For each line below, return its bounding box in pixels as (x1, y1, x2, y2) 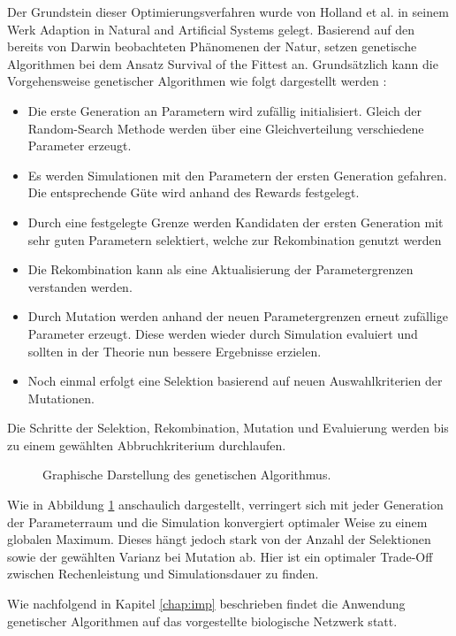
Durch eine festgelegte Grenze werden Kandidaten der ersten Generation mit (27, 212, 444, 231)
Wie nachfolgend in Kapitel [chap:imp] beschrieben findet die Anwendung (7, 594, 406, 613)
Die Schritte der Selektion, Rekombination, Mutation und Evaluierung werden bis (7, 418, 449, 437)
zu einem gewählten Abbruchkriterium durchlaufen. (7, 435, 286, 454)
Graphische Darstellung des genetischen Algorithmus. (42, 465, 331, 484)
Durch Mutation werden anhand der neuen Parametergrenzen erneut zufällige (27, 307, 448, 326)
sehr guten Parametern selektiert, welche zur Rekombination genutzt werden (27, 230, 442, 249)
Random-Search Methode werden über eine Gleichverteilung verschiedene (27, 119, 424, 137)
